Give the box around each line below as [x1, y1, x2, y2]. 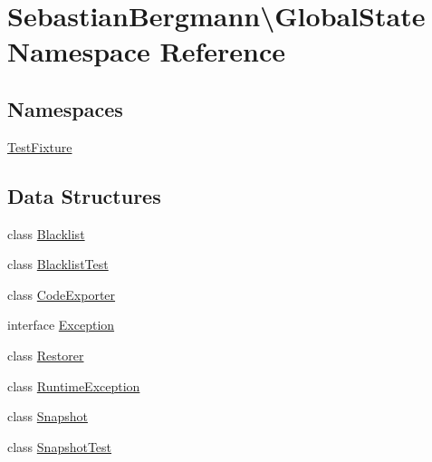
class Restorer [7, 345, 84, 364]
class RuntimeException [7, 376, 140, 395]
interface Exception [7, 315, 115, 334]
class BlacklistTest [7, 255, 109, 274]
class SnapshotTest [7, 437, 112, 456]
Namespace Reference [7, 33, 285, 70]
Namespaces [7, 94, 123, 122]
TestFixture [7, 137, 72, 156]
